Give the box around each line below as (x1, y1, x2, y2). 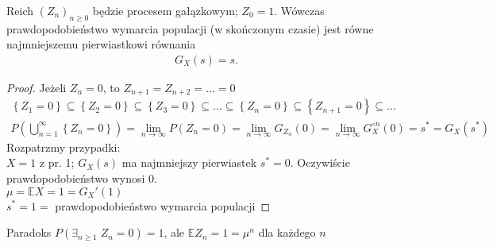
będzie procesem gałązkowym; (92, 2, 238, 18)
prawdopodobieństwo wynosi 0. (6, 169, 157, 186)
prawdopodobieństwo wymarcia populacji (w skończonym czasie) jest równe (6, 20, 374, 37)
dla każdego (258, 224, 316, 241)
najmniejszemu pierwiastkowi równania (6, 36, 196, 52)
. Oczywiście (290, 154, 350, 171)
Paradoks (6, 224, 52, 241)
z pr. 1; (39, 154, 75, 171)
